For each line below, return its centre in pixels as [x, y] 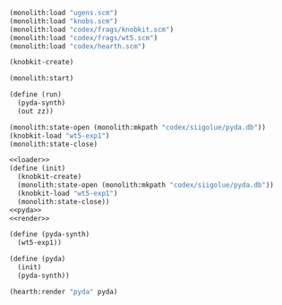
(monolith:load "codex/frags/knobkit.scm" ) [92, 30]
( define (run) [36, 95]
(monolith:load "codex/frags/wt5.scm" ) [84, 38]
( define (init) [38, 169]
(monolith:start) [42, 79]
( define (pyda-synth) [50, 234]
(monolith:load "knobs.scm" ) [64, 21]
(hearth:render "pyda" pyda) [64, 292]
